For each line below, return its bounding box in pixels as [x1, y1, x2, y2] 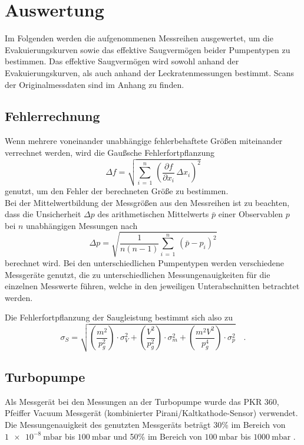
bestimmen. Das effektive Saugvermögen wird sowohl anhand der [5, 55, 239, 67]
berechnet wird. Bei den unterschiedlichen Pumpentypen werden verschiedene [5, 256, 285, 269]
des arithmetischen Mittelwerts [97, 208, 209, 220]
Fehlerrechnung [5, 107, 100, 125]
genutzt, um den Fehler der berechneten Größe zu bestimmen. [5, 184, 229, 197]
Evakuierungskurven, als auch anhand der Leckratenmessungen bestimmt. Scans [5, 66, 295, 78]
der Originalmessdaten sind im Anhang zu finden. [5, 78, 184, 90]
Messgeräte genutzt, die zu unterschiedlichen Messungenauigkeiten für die [5, 268, 270, 280]
